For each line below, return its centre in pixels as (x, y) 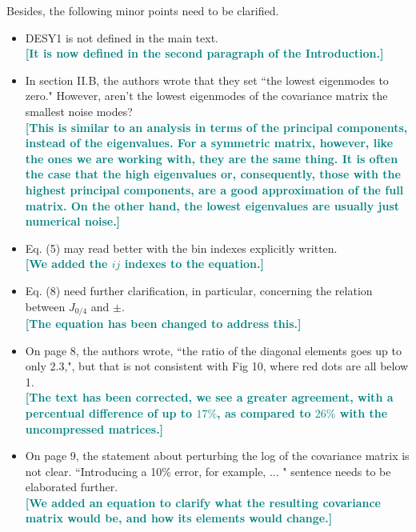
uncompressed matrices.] (94, 428)
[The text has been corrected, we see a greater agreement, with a (209, 397)
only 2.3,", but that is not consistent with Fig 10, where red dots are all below (217, 366)
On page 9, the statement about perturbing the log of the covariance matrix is (217, 456)
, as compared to (264, 412)
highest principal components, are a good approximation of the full (214, 189)
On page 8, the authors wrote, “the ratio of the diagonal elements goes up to (213, 350)
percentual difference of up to (109, 412)
